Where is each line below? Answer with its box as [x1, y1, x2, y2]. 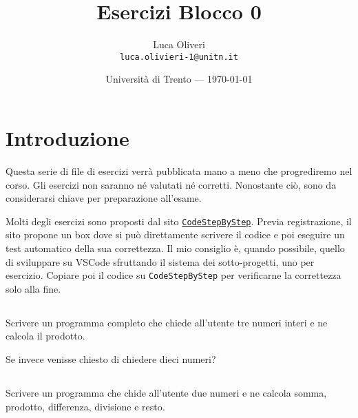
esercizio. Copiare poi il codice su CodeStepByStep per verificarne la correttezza [6, 268, 341, 282]
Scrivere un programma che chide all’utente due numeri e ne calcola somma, [6, 385, 327, 399]
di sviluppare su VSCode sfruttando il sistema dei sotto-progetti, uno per [6, 254, 315, 269]
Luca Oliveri [153, 37, 205, 52]
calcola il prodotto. [6, 328, 85, 343]
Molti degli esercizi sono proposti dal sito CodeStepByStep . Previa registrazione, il [6, 213, 352, 228]
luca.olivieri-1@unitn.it [120, 52, 238, 62]
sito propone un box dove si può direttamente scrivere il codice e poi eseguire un [6, 227, 345, 242]
